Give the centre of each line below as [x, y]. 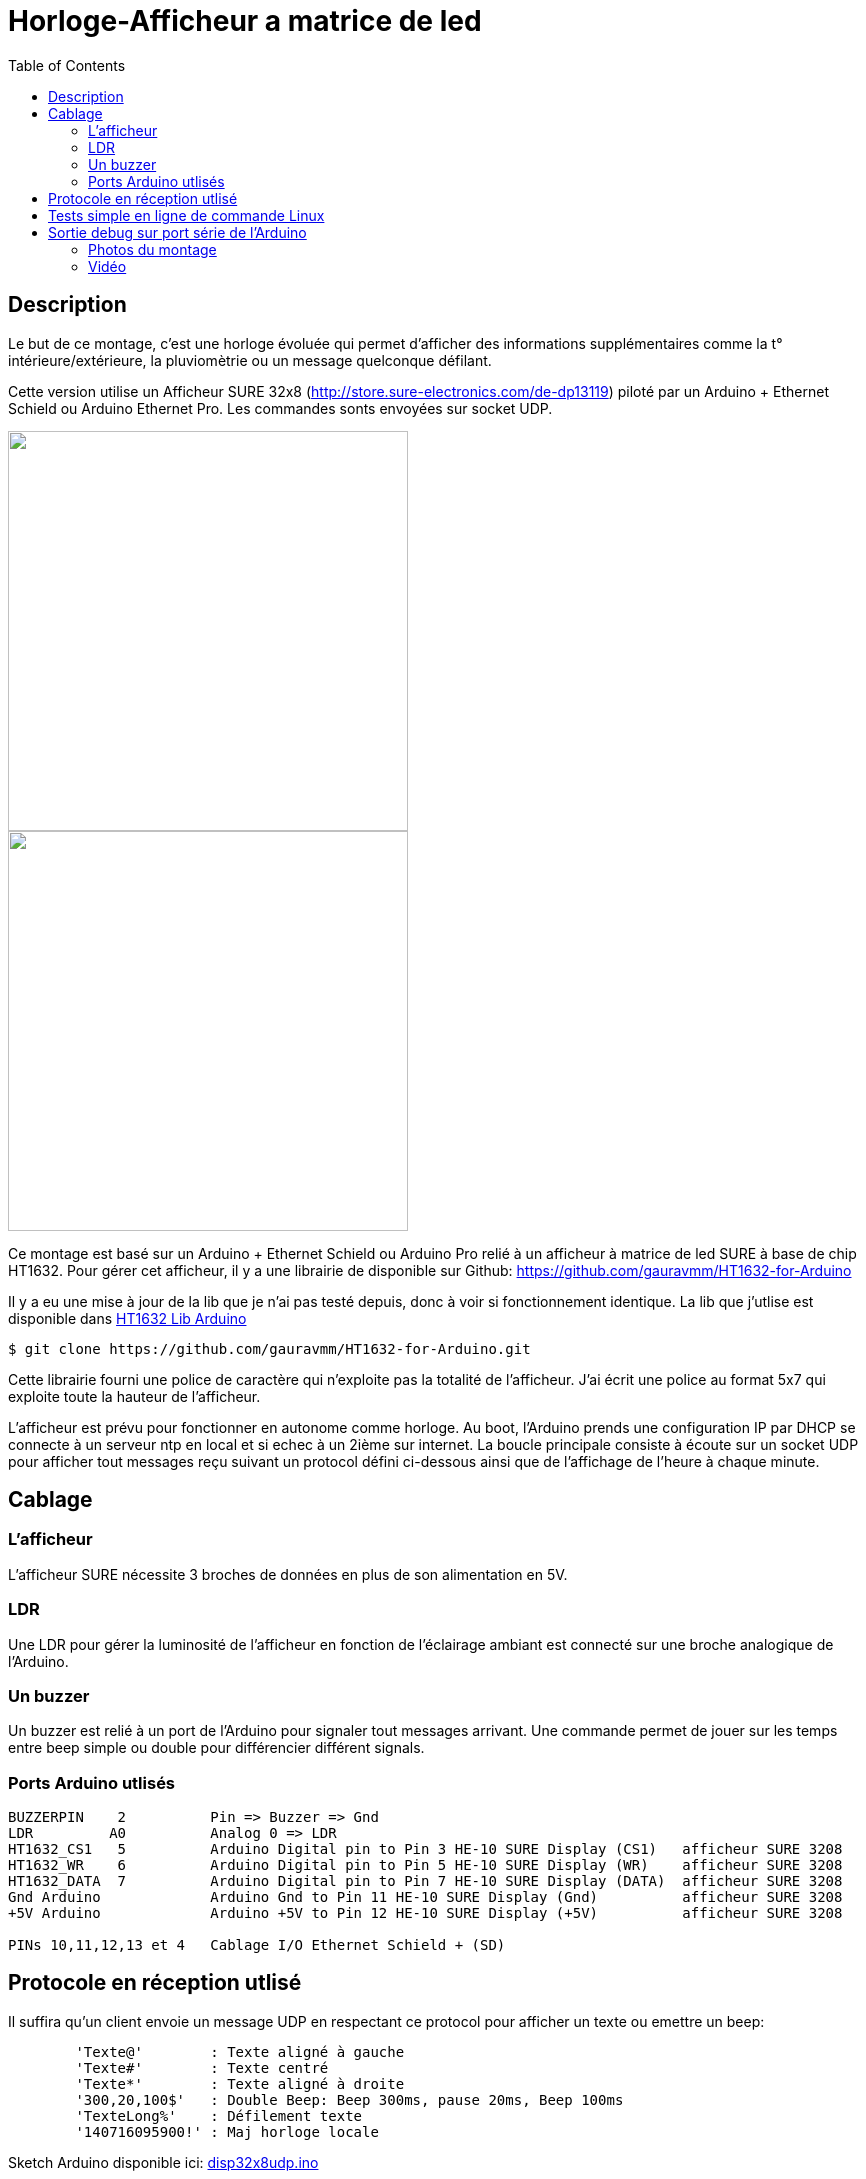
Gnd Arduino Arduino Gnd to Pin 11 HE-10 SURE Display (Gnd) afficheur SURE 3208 [425, 1897]
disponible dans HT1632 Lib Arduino [127, 1318]
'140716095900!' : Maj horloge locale [227, 2131]
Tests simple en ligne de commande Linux [186, 215]
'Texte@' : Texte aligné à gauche [240, 2051]
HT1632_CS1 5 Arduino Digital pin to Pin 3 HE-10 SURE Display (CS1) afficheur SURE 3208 [425, 1849]
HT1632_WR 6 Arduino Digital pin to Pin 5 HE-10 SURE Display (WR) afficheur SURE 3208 [425, 1865]
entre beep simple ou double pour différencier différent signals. [216, 1748]
